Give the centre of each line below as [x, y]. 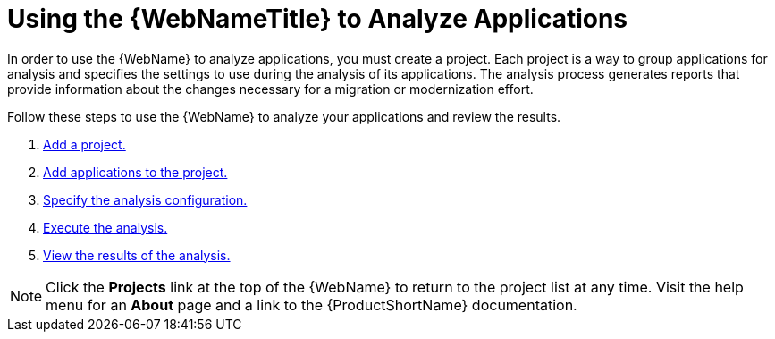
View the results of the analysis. [137, 255]
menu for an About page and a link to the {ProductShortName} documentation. [312, 305]
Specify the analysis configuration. [145, 199]
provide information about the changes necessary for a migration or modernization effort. [270, 89]
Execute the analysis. [105, 227]
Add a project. [84, 144]
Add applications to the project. [135, 172]
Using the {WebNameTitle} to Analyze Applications [318, 19]
